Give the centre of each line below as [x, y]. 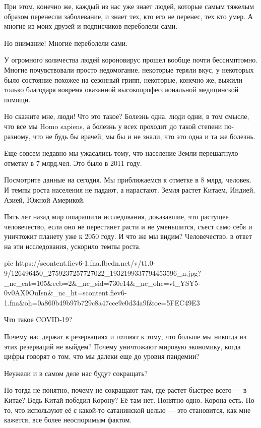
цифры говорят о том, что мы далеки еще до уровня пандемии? [102, 356]
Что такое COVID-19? [38, 319]
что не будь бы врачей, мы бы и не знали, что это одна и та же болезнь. [144, 136]
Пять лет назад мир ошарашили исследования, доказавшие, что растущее [116, 217]
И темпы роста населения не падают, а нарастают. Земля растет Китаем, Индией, [130, 189]
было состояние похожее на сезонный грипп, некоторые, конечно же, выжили [123, 79]
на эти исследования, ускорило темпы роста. [73, 246]
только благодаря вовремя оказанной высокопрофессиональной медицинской [121, 89]
